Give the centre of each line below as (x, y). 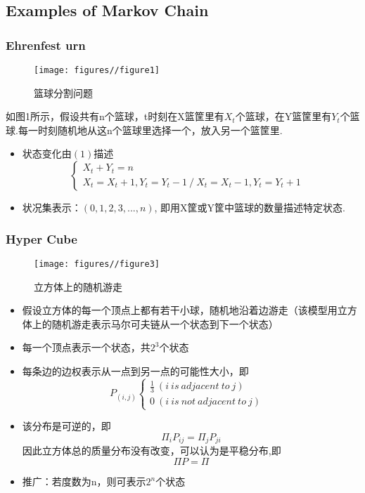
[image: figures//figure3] (97, 264)
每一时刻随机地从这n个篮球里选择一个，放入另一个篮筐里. (150, 130)
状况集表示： (52, 208)
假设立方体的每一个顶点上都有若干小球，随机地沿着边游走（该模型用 (180, 310)
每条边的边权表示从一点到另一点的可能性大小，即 (135, 370)
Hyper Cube (41, 238)
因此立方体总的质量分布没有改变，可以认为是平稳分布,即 (152, 451)
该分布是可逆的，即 (66, 426)
